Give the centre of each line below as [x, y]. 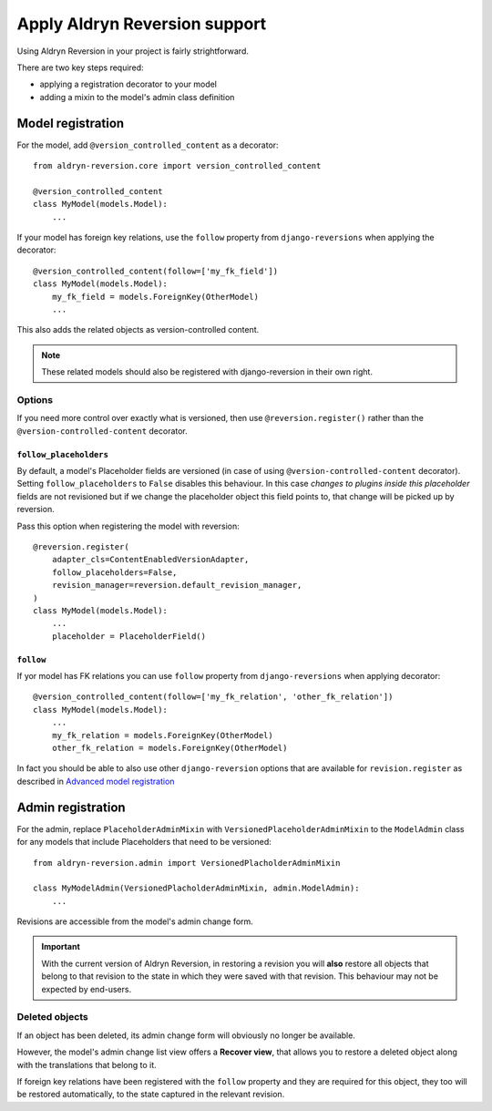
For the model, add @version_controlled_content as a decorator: [148, 145]
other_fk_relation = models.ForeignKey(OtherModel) [169, 748]
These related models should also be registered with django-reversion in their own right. [207, 372]
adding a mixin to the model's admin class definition [137, 97]
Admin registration [72, 807]
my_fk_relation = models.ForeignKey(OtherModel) [162, 735]
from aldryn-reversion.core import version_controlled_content [177, 166]
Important [61, 947]
